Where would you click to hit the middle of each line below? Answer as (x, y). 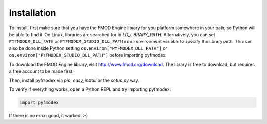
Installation (33, 13)
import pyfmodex (39, 102)
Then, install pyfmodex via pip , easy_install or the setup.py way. (74, 80)
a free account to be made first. (41, 71)
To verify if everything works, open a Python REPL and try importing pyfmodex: (90, 89)
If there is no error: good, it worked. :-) (48, 115)
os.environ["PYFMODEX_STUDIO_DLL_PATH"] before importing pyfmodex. (88, 55)
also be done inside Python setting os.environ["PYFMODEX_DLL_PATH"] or (88, 48)
